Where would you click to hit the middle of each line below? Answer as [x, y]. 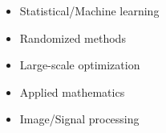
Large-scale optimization [80, 65]
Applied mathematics [72, 91]
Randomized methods [73, 37]
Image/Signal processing [79, 119]
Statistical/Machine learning [89, 10]
